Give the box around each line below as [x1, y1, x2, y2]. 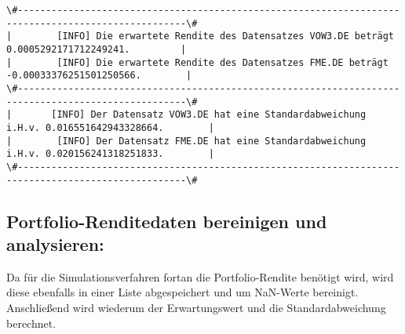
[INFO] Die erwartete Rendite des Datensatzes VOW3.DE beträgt [57, 31, 394, 42]
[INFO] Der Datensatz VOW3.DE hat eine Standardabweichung [51, 109, 367, 121]
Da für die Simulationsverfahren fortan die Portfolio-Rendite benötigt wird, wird [6, 268, 394, 285]
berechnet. [6, 314, 57, 331]
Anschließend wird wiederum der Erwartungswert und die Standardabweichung [6, 299, 386, 315]
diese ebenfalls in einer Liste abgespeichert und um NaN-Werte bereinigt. [6, 284, 359, 300]
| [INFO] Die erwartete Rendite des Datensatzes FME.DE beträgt [6, 56, 389, 68]
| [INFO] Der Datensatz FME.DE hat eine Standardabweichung [6, 135, 367, 147]
